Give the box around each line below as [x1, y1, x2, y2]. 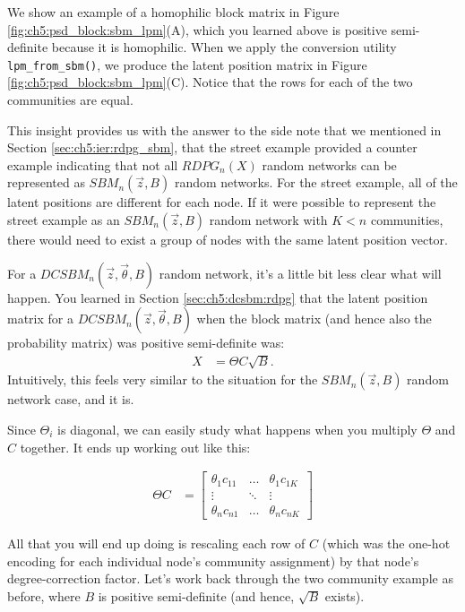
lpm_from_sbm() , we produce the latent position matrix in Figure [7, 55, 367, 73]
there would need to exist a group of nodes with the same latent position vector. [7, 230, 448, 248]
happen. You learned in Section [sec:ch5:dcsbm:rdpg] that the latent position [7, 288, 428, 306]
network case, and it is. [7, 390, 134, 409]
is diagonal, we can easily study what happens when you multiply [57, 419, 418, 438]
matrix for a [7, 309, 73, 328]
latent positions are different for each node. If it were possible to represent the [7, 193, 436, 211]
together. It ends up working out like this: [20, 437, 251, 456]
